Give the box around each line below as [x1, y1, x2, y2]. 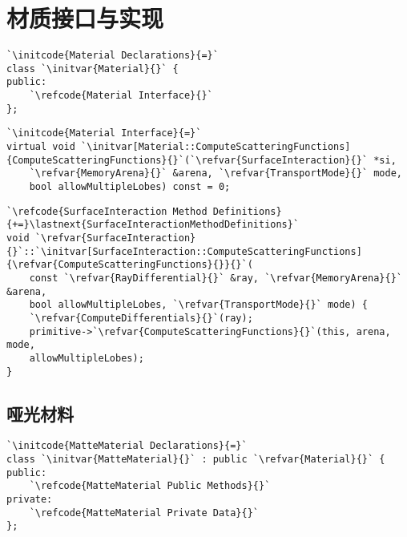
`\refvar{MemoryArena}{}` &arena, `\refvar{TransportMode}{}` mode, [29, 168, 402, 180]
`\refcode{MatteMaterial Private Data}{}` [29, 507, 259, 519]
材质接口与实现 [6, 2, 164, 34]
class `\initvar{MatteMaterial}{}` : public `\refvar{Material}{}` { [6, 454, 385, 466]
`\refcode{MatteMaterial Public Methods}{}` [29, 480, 271, 492]
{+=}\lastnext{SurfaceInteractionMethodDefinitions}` [6, 219, 300, 231]
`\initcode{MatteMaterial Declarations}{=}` [6, 440, 248, 452]
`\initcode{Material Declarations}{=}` [6, 50, 219, 62]
